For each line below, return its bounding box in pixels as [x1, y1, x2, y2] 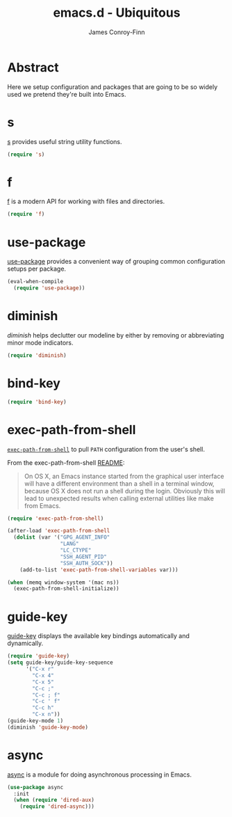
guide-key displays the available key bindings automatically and [7, 632, 190, 640]
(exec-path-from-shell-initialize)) [13, 585, 119, 592]
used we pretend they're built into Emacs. [7, 90, 126, 98]
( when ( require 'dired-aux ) [13, 797, 95, 804]
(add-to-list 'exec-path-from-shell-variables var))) [19, 566, 179, 573]
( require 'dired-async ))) [19, 803, 95, 810]
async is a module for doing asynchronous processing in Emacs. [7, 770, 192, 779]
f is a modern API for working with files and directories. [7, 197, 165, 206]
